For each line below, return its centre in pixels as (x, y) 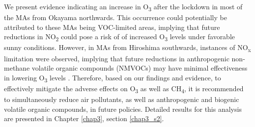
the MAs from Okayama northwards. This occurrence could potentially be (115, 17)
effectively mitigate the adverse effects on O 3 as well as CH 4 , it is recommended (124, 89)
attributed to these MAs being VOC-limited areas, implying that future (112, 27)
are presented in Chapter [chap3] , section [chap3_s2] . (84, 118)
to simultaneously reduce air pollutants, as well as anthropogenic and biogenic (122, 99)
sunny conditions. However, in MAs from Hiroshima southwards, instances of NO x (127, 48)
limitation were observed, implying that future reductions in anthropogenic (117, 58)
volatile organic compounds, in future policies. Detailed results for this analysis (123, 109)
